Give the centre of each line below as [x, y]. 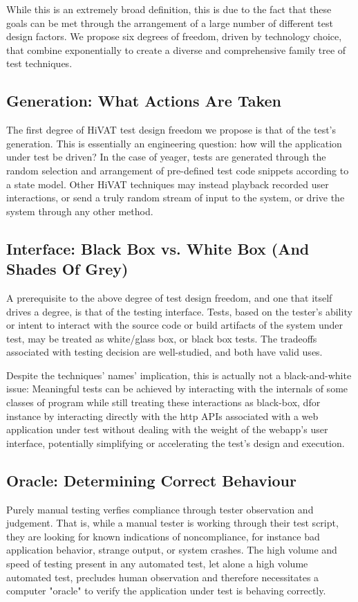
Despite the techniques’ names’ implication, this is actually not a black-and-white [179, 375]
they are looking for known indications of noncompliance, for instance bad [163, 536]
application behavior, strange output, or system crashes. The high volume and [172, 550]
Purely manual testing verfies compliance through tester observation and [160, 509]
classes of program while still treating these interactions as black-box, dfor [163, 402]
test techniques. [39, 63]
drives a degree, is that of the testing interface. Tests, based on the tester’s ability [179, 311]
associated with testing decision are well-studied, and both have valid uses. [164, 352]
